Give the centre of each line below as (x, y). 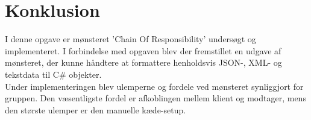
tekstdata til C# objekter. (53, 74)
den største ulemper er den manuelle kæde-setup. (96, 109)
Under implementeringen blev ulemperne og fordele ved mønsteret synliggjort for (154, 86)
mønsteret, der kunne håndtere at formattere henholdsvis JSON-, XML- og (143, 62)
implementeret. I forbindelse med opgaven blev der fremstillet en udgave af (143, 50)
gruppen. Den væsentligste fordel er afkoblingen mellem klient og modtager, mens (155, 98)
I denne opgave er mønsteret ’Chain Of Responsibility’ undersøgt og (130, 39)
